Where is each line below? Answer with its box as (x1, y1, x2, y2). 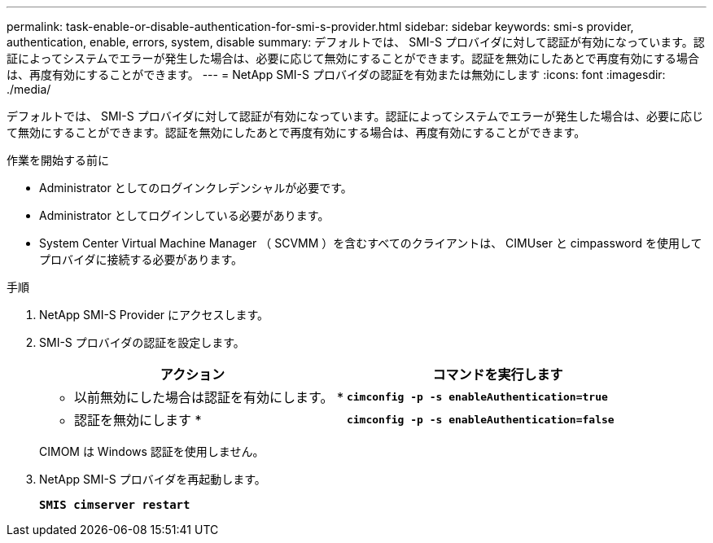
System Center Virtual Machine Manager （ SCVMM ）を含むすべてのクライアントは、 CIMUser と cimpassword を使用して (39, 236, 702, 250)
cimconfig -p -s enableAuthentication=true (346, 390, 608, 403)
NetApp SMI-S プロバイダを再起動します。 (39, 472, 266, 486)
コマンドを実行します (432, 366, 563, 383)
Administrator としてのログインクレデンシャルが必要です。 (39, 181, 352, 195)
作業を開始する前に (7, 153, 109, 167)
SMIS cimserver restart (39, 498, 190, 511)
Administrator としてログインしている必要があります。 (39, 208, 330, 222)
